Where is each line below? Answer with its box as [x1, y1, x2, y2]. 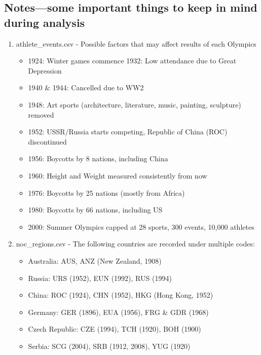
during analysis [4, 14, 85, 30]
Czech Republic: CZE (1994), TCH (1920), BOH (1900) [28, 324, 201, 334]
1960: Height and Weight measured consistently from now [28, 170, 207, 181]
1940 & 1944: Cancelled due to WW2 [28, 82, 144, 93]
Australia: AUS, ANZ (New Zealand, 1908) [28, 255, 162, 266]
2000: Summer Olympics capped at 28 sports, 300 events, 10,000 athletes [28, 221, 254, 232]
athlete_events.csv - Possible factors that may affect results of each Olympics [16, 38, 256, 49]
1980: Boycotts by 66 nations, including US [28, 204, 163, 215]
